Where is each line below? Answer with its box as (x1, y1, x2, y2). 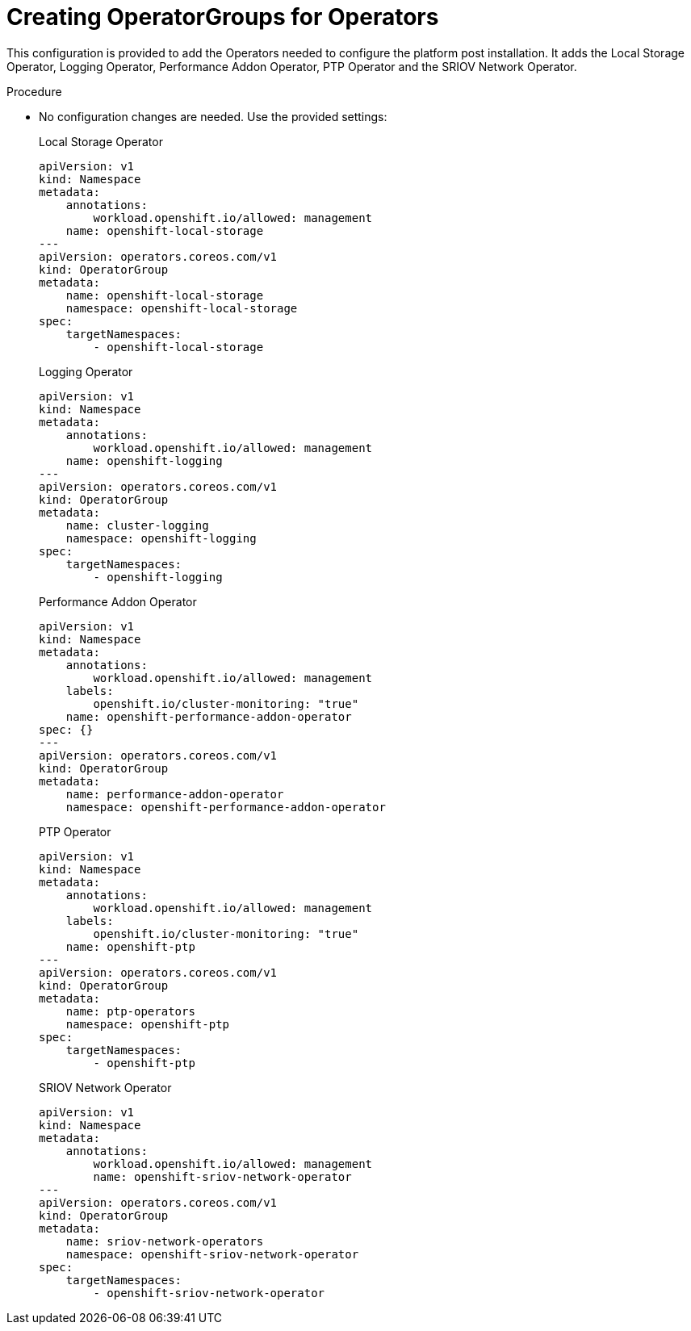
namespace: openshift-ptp (65, 1017, 230, 1031)
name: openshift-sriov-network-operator (93, 1170, 352, 1183)
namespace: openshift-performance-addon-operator (65, 800, 386, 814)
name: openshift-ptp (65, 940, 195, 953)
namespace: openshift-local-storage (65, 301, 298, 315)
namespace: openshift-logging (65, 531, 257, 545)
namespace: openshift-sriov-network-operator (65, 1247, 359, 1261)
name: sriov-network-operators (65, 1234, 264, 1248)
